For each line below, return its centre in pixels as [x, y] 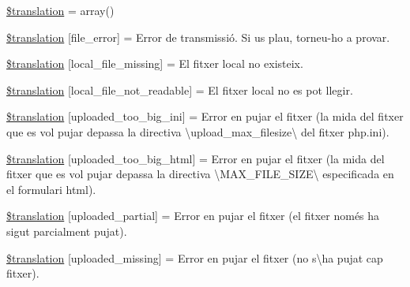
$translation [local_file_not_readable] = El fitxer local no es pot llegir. [180, 89]
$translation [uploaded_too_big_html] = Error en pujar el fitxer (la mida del [196, 158]
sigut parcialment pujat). [67, 231]
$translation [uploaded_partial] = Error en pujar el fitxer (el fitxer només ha [193, 216]
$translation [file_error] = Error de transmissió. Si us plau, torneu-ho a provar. [198, 37]
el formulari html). [51, 189]
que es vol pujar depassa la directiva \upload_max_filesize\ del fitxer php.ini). [198, 131]
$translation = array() [60, 10]
